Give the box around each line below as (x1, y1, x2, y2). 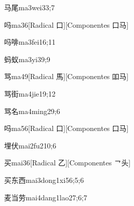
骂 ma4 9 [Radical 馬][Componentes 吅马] (4, 71, 129, 82)
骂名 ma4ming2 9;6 (4, 105, 60, 116)
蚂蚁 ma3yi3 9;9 (4, 53, 50, 64)
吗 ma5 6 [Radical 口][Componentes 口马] (4, 123, 129, 134)
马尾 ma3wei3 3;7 (4, 2, 55, 12)
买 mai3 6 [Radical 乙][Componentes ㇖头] (4, 157, 131, 168)
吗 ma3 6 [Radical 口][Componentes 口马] (4, 19, 129, 30)
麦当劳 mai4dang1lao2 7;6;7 (4, 192, 87, 202)
